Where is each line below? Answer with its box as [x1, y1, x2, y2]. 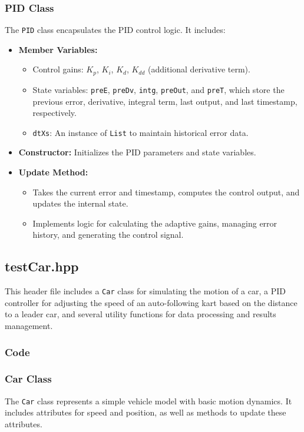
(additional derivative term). [148, 63, 250, 75]
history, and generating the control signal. [32, 228, 184, 241]
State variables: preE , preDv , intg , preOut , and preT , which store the [32, 83, 285, 95]
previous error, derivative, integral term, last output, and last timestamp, [32, 95, 298, 107]
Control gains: [32, 63, 84, 75]
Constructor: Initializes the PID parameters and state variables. [18, 146, 256, 158]
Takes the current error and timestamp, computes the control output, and [32, 185, 300, 198]
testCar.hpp [5, 257, 79, 275]
